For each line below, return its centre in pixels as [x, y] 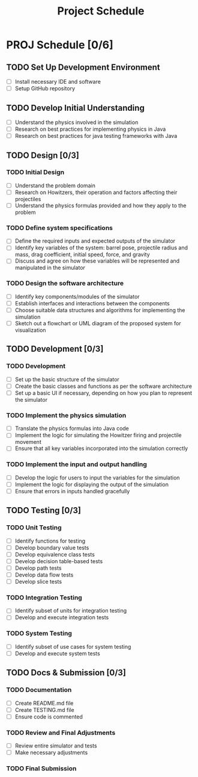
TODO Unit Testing [34, 528]
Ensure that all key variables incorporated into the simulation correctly [101, 448]
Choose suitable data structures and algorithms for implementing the [100, 310]
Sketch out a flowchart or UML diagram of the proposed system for [98, 323]
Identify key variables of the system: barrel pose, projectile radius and [101, 248]
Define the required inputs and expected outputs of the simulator [95, 241]
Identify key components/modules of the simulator [77, 296]
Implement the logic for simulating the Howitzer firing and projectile [98, 435]
